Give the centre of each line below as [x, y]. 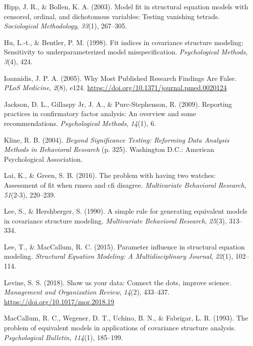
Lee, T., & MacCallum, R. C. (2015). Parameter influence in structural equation [124, 246]
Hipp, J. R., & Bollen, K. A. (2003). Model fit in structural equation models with [126, 6]
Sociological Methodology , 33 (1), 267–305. [66, 26]
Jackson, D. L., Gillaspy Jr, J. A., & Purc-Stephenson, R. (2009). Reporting [118, 104]
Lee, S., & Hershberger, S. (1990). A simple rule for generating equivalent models [126, 211]
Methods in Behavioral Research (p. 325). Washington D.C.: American [109, 149]
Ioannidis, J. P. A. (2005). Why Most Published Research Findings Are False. [120, 78]
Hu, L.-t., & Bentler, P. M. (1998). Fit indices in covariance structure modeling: [124, 42]
